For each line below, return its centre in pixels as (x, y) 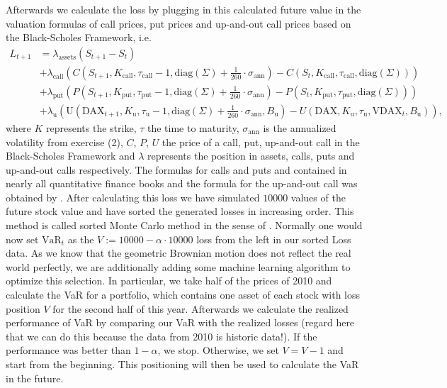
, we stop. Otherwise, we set (218, 350)
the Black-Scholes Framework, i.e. (79, 37)
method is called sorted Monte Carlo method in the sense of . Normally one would (184, 225)
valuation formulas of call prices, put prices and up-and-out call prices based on (179, 23)
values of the (318, 197)
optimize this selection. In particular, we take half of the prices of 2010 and (169, 281)
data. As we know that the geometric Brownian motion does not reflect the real (179, 253)
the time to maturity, (193, 127)
